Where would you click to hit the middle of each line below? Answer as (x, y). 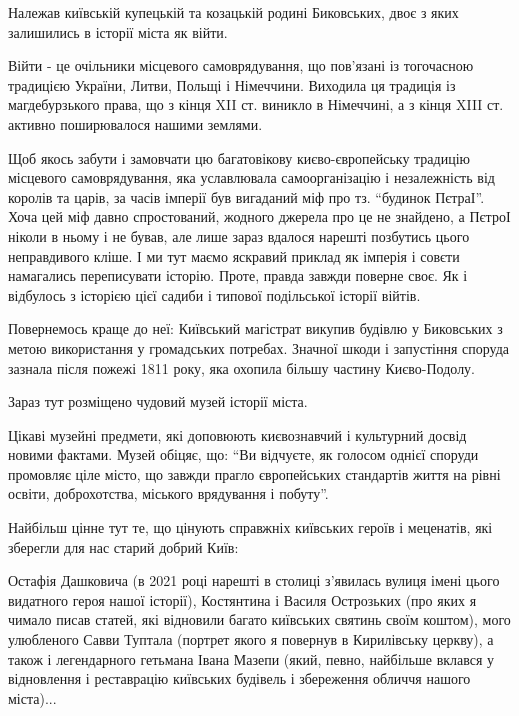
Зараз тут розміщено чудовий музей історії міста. (158, 401)
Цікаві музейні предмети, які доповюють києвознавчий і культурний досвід (237, 434)
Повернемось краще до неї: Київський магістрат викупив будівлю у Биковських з (255, 328)
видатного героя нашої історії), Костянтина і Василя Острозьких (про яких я (242, 599)
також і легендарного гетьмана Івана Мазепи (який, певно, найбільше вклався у (251, 658)
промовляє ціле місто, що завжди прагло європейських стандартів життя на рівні (254, 473)
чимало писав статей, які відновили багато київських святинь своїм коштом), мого (259, 619)
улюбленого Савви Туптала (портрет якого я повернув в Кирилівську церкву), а (251, 639)
